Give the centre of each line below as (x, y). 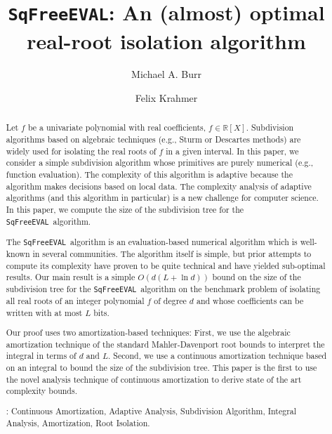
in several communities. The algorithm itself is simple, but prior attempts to (172, 253)
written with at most (44, 312)
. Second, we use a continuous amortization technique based (218, 356)
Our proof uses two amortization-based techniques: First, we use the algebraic (148, 333)
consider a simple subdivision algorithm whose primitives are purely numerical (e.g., (160, 163)
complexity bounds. (41, 391)
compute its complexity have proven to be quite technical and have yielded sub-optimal (166, 265)
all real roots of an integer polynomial (75, 300)
